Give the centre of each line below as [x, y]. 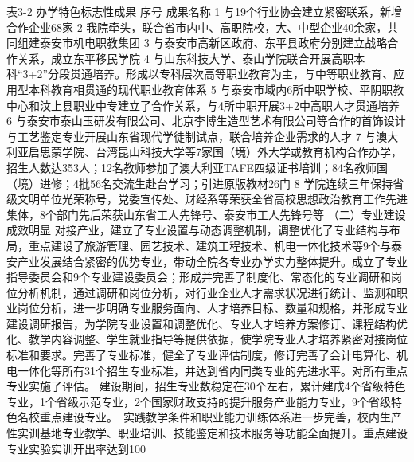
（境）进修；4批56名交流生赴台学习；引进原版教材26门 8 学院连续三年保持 [200, 183]
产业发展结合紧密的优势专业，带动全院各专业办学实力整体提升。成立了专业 [212, 261]
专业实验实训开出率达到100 [76, 448]
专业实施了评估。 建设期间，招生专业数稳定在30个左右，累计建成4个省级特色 [206, 386]
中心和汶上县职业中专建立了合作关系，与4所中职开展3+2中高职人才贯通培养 [203, 105]
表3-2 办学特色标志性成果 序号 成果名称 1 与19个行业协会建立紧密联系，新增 [204, 11]
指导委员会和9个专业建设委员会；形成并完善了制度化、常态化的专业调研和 [199, 277]
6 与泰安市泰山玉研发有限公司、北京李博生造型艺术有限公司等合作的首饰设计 [206, 121]
